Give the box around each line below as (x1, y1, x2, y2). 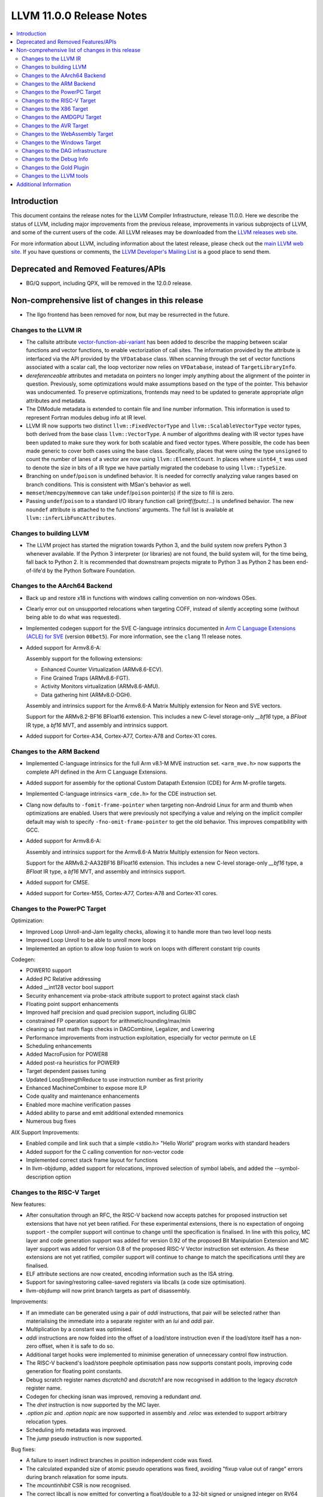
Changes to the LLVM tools (22, 172, 89, 180)
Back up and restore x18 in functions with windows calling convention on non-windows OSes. (26, 594, 257, 601)
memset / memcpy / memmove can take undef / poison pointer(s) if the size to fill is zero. (26, 489, 234, 496)
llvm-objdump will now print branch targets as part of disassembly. (26, 1287, 191, 1294)
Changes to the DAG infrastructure (22, 147, 107, 154)
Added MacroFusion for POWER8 (26, 1051, 108, 1058)
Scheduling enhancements (26, 1042, 92, 1049)
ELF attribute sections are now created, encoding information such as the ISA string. (26, 1270, 234, 1278)
